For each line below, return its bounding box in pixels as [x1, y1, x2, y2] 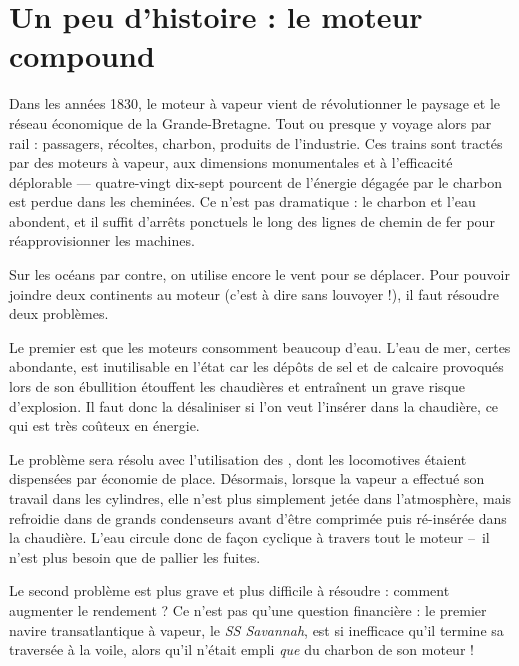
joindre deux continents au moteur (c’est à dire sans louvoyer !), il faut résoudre [9, 283, 499, 304]
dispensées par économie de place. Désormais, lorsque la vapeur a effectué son [9, 468, 485, 489]
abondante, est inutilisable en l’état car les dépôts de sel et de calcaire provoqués [9, 356, 504, 377]
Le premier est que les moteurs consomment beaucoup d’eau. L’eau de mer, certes [9, 336, 511, 357]
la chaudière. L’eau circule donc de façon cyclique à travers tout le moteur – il [9, 527, 490, 548]
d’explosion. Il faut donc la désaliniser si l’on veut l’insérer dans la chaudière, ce [9, 395, 499, 416]
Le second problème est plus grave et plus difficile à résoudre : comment [9, 580, 450, 601]
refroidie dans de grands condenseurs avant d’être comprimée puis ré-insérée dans [9, 507, 507, 528]
